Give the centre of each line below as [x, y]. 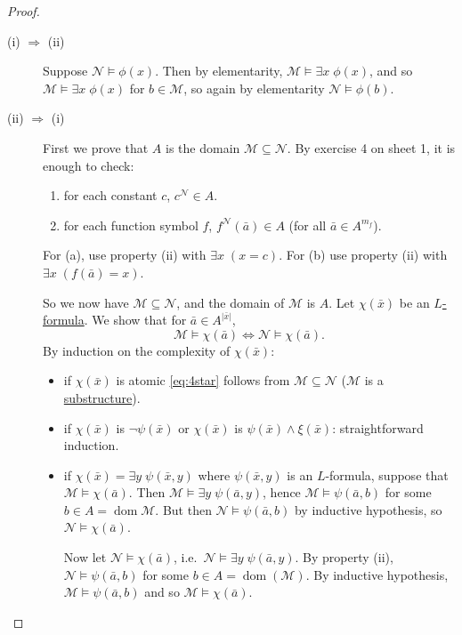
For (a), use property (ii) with [125, 255]
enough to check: [89, 165]
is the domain [203, 147]
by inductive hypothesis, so [368, 509]
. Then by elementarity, [219, 71]
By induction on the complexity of [137, 350]
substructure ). [102, 397]
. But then [183, 509]
